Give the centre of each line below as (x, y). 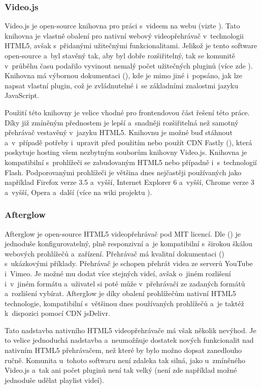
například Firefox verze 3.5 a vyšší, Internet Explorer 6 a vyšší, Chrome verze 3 (129, 182)
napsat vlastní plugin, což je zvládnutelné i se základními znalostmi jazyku (121, 85)
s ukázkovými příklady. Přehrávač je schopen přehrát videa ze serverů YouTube (129, 263)
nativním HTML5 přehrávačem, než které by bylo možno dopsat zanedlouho (123, 350)
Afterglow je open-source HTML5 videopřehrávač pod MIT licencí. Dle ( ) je (123, 233)
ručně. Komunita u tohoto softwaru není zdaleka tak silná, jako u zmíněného (125, 360)
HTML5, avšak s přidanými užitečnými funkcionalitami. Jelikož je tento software (131, 45)
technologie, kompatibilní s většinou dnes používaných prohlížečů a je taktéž (124, 303)
